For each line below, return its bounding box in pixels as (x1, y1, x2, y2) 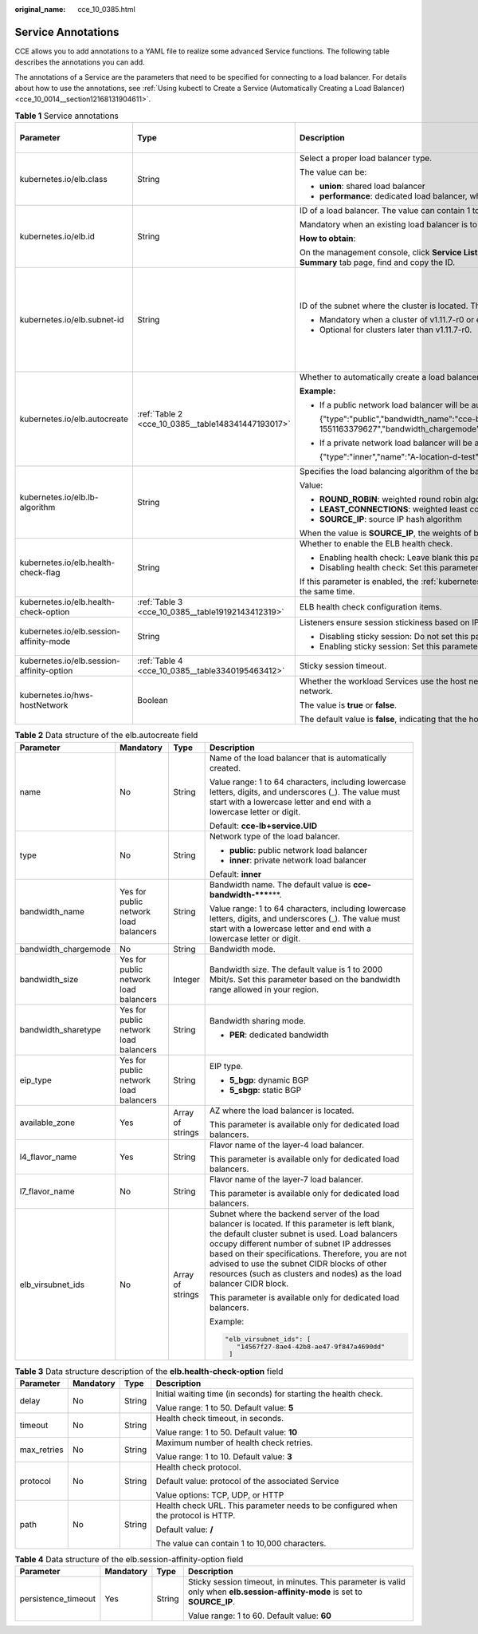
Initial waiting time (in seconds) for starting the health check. (155, 1388, 383, 1399)
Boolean (136, 695, 169, 706)
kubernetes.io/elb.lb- (19, 491, 99, 503)
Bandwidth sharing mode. (209, 1015, 306, 1026)
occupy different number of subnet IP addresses (209, 1237, 392, 1249)
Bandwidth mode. (209, 943, 276, 954)
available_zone (19, 1117, 76, 1128)
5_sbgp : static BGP (229, 1084, 302, 1095)
